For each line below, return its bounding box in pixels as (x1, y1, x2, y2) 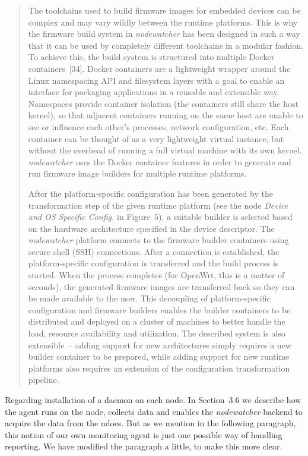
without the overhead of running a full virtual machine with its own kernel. (28, 144, 302, 156)
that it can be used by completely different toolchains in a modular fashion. (28, 39, 303, 51)
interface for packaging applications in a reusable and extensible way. (28, 86, 280, 98)
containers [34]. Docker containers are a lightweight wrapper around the (28, 62, 291, 74)
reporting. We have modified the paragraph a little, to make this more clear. (5, 440, 282, 452)
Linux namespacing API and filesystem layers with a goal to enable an (28, 74, 285, 86)
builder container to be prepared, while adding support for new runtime (28, 350, 290, 363)
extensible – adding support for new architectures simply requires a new (28, 338, 291, 351)
